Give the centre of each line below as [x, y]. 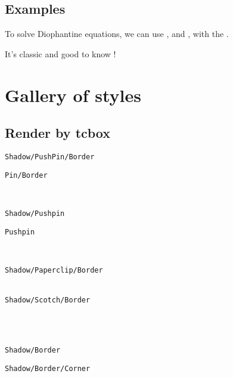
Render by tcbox [58, 133]
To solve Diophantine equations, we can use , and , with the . [117, 34]
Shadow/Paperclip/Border [54, 270]
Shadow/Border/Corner [48, 368]
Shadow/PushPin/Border [50, 157]
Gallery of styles [73, 95]
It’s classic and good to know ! [60, 53]
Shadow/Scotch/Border [48, 300]
